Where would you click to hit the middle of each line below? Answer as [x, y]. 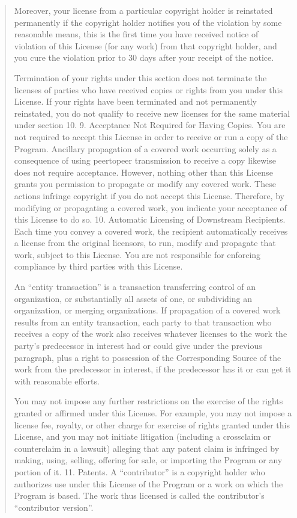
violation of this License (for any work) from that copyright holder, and [145, 45]
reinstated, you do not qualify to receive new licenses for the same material [152, 113]
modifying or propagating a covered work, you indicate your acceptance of [150, 207]
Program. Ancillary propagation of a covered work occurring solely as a [145, 148]
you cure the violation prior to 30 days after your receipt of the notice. [144, 57]
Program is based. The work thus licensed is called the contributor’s [139, 495]
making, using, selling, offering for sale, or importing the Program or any [148, 460]
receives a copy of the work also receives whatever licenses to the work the [151, 334]
